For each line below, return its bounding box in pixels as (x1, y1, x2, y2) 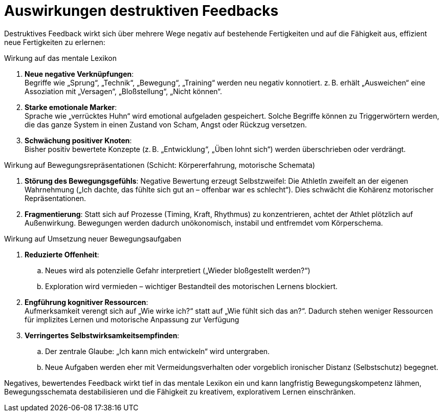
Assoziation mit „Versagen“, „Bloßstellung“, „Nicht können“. (25, 86, 223, 96)
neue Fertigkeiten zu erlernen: (4, 37, 105, 47)
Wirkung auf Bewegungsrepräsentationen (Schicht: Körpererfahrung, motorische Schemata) (4, 160, 315, 169)
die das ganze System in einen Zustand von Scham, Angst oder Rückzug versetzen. (25, 120, 307, 129)
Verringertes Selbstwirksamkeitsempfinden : (25, 331, 180, 340)
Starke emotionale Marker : (25, 102, 117, 112)
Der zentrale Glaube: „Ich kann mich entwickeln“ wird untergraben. (45, 346, 270, 356)
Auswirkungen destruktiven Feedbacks (4, 2, 279, 19)
